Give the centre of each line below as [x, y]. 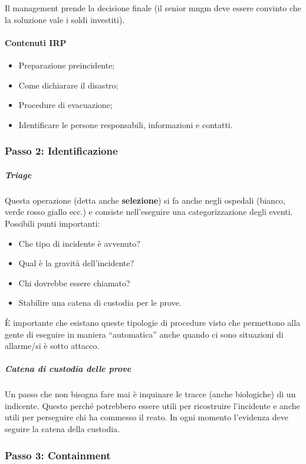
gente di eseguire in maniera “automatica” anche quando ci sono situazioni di [144, 334]
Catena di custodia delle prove [68, 369]
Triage [18, 174]
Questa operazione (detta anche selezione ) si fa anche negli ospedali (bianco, [145, 200]
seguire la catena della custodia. [62, 429]
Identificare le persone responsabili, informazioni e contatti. [126, 124]
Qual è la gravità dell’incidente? [76, 263]
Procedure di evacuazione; [65, 105]
